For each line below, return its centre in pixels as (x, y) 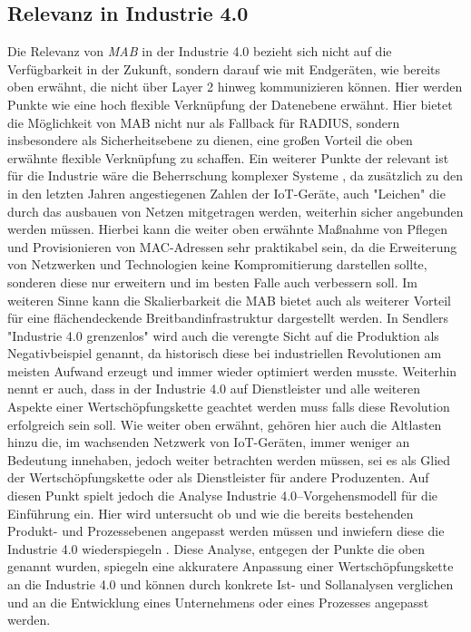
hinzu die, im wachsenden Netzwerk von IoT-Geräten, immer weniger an (209, 442)
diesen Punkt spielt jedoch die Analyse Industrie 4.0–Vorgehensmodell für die (223, 496)
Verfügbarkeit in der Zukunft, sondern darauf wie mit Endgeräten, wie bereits (224, 68)
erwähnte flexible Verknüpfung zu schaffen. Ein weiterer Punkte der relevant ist (228, 157)
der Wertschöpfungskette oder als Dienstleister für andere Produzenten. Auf (218, 477)
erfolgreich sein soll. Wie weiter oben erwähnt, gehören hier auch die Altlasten (225, 424)
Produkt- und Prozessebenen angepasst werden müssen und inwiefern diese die (226, 531)
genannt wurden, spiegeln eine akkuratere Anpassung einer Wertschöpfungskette (231, 566)
